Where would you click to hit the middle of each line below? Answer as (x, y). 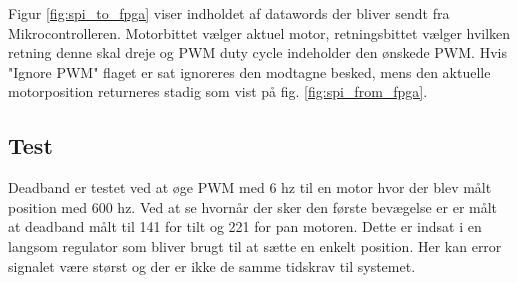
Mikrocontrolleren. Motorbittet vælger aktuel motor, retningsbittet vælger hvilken (259, 32)
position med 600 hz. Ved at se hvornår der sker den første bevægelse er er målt (253, 206)
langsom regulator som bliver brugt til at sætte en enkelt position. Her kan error (255, 245)
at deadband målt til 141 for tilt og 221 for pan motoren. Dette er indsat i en (245, 226)
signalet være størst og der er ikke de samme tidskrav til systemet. (212, 265)
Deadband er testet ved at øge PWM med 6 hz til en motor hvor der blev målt (250, 187)
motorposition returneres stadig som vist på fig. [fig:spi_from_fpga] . (218, 91)
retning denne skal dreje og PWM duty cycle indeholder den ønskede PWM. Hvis (257, 52)
